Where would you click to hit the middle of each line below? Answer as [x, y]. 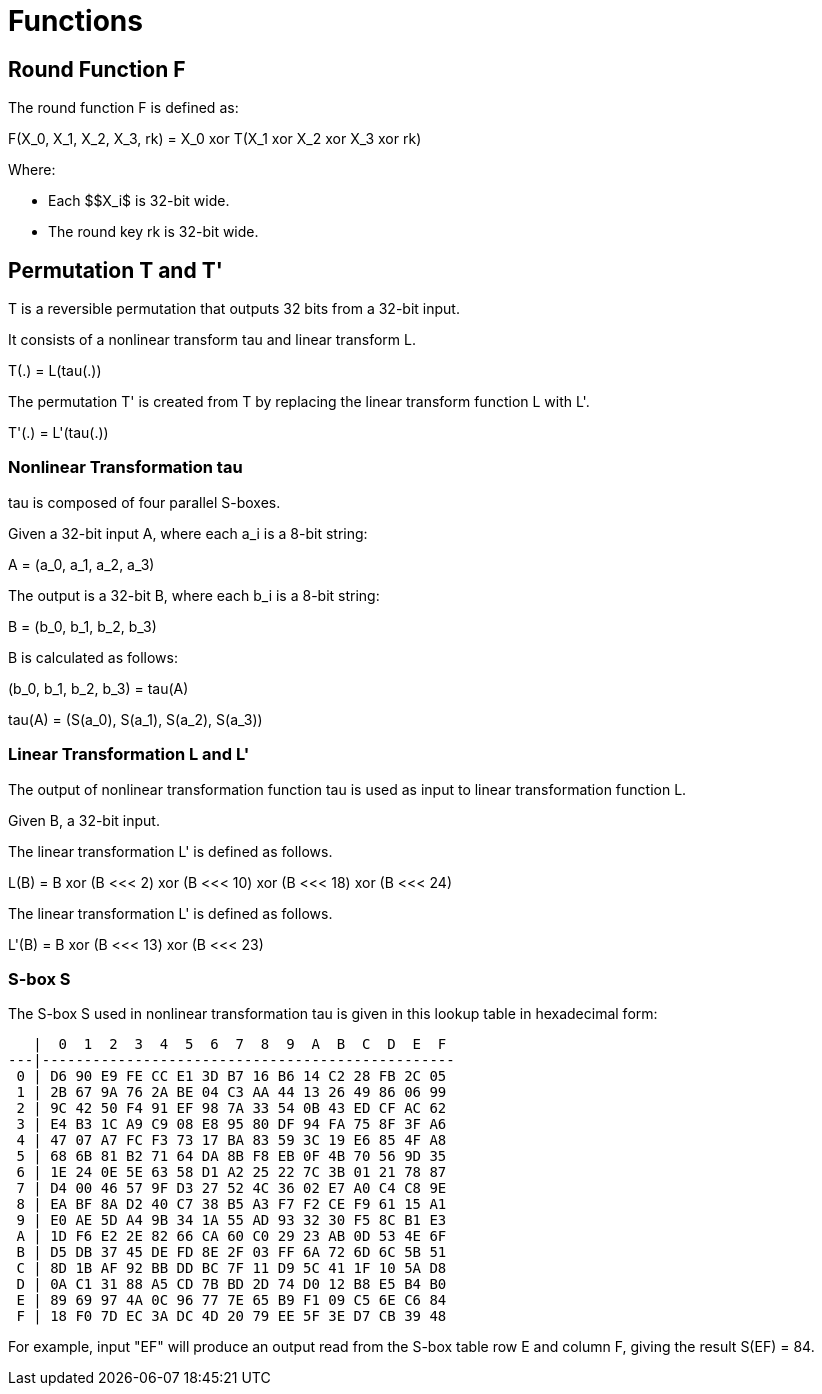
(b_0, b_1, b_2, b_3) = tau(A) [98, 688]
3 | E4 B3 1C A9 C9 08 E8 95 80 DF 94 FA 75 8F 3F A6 [231, 1124]
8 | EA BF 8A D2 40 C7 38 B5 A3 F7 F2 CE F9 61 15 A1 [231, 1204]
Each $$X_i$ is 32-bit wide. [139, 201]
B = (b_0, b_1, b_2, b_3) [82, 626]
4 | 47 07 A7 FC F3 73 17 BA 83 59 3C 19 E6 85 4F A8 [231, 1140]
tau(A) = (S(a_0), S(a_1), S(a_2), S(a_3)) [135, 719]
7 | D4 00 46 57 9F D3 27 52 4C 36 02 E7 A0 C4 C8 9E [231, 1188]
